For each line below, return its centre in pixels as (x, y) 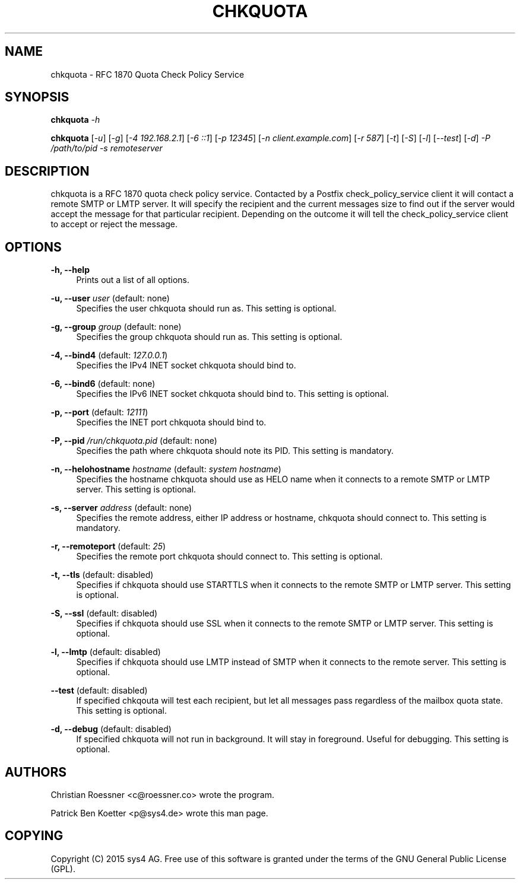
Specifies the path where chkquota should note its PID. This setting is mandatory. (235, 451)
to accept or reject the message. (114, 224)
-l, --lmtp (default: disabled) (106, 652)
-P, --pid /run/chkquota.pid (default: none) (134, 441)
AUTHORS (36, 772)
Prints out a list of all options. (133, 280)
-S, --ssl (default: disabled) (104, 613)
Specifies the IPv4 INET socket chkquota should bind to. (186, 365)
